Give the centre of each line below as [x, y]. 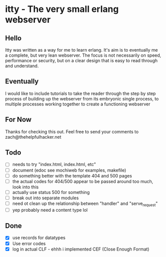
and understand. [22, 66]
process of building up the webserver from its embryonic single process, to [82, 98]
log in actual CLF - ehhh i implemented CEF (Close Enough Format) [81, 249]
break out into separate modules [46, 198]
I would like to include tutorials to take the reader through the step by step [81, 93]
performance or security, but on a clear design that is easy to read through [81, 60]
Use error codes [29, 243]
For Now [18, 120]
